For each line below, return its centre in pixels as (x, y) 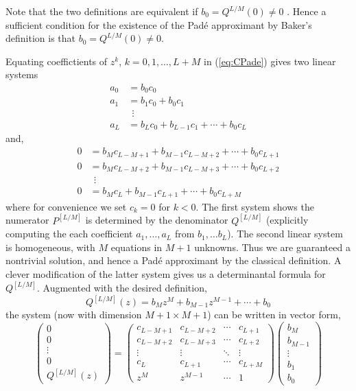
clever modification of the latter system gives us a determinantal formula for (166, 273)
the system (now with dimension (74, 314)
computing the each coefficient (69, 234)
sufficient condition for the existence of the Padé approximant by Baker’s (159, 24)
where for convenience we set (66, 206)
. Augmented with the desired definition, (122, 287)
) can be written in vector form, (274, 314)
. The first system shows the (255, 206)
